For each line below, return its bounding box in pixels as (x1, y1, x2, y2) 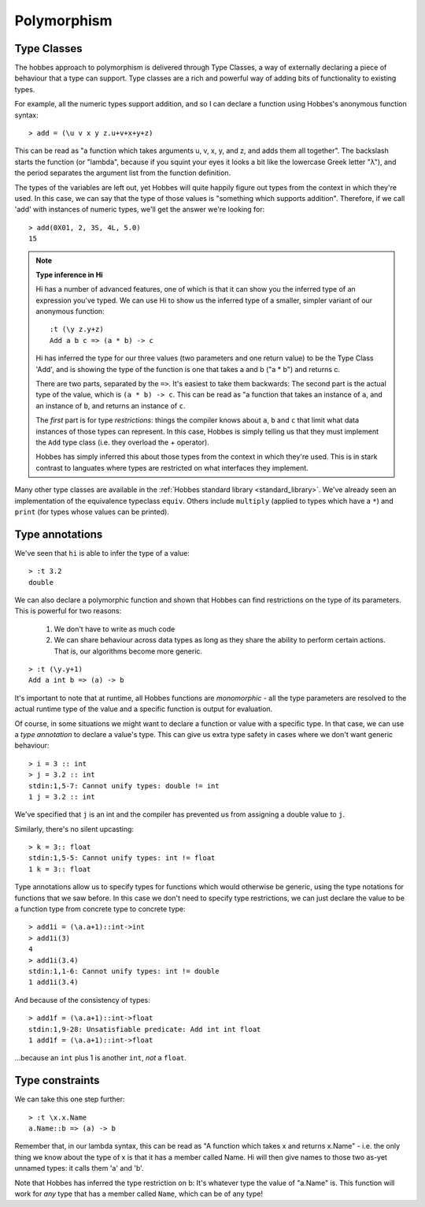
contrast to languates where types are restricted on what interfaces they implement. (35, 463, 309, 472)
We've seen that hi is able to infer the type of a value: (14, 548, 190, 557)
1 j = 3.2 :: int (28, 792, 95, 801)
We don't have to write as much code (54, 624, 176, 634)
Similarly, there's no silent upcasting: (14, 824, 134, 833)
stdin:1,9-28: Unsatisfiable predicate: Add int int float (28, 1025, 261, 1034)
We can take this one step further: (14, 1094, 125, 1104)
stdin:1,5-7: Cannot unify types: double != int (28, 781, 220, 790)
